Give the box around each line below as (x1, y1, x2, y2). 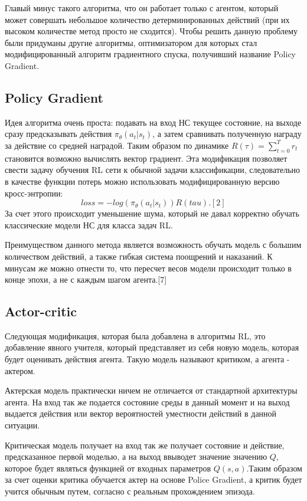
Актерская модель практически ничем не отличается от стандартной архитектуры (5, 384, 298, 397)
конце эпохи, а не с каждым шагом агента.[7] (5, 273, 167, 286)
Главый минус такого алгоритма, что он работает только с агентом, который (5, 2, 279, 14)
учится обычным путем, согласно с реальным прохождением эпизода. (5, 485, 255, 497)
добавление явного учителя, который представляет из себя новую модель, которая (5, 341, 299, 353)
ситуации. (5, 419, 40, 431)
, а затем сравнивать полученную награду (152, 127, 302, 140)
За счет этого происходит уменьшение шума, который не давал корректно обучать (5, 207, 299, 220)
